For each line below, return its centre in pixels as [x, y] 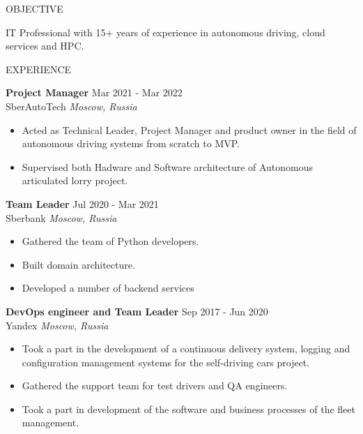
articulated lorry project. [75, 180]
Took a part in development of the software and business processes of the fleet [188, 409]
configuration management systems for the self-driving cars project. [166, 362]
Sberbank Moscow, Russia [61, 217]
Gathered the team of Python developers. [110, 241]
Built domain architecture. [78, 264]
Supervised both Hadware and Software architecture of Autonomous [168, 166]
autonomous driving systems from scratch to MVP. [131, 143]
